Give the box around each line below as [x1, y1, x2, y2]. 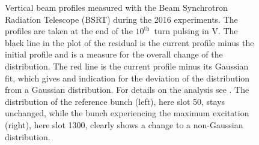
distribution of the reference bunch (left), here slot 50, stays [5, 95, 225, 107]
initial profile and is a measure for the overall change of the [5, 48, 223, 61]
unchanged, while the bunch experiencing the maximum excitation [5, 107, 249, 119]
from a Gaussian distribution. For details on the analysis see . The [5, 83, 249, 96]
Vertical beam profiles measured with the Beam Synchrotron [5, 1, 228, 13]
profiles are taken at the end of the [5, 25, 133, 37]
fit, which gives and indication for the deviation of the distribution [5, 71, 250, 84]
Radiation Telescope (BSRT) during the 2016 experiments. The [5, 13, 238, 25]
